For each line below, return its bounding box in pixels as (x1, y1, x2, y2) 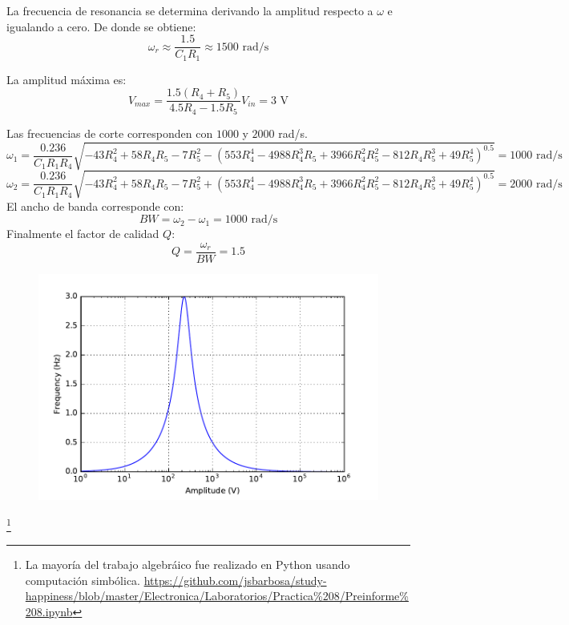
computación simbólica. (25, 571, 140, 588)
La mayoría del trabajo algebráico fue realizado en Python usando (25, 556, 350, 573)
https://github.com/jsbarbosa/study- (143, 571, 327, 588)
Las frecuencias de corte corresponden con (6, 124, 213, 141)
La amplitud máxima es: (6, 71, 127, 87)
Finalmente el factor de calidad (6, 225, 159, 242)
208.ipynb (25, 603, 73, 620)
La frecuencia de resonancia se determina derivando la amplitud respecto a (6, 2, 373, 18)
